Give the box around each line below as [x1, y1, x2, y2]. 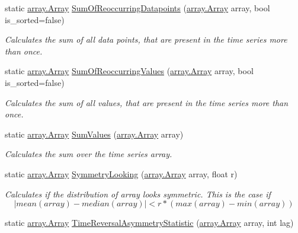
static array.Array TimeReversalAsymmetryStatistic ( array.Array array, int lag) [5, 216, 294, 229]
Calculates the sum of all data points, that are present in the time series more [5, 33, 287, 46]
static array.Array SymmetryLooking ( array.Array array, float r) [5, 167, 238, 180]
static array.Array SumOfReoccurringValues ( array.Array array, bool [5, 65, 254, 77]
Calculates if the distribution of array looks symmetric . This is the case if [5, 187, 271, 200]
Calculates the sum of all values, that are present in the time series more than [5, 96, 289, 108]
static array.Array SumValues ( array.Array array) [5, 127, 184, 140]
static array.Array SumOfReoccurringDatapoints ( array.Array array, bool [5, 2, 270, 14]
